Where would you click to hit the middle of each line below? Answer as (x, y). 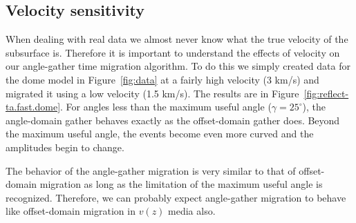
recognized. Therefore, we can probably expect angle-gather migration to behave (176, 197)
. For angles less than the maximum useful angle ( (166, 107)
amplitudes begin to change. (65, 147)
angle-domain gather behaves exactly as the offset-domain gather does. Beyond (173, 120)
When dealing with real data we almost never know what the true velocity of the (177, 39)
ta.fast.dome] (33, 107)
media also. (192, 211)
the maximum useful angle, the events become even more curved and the (160, 134)
